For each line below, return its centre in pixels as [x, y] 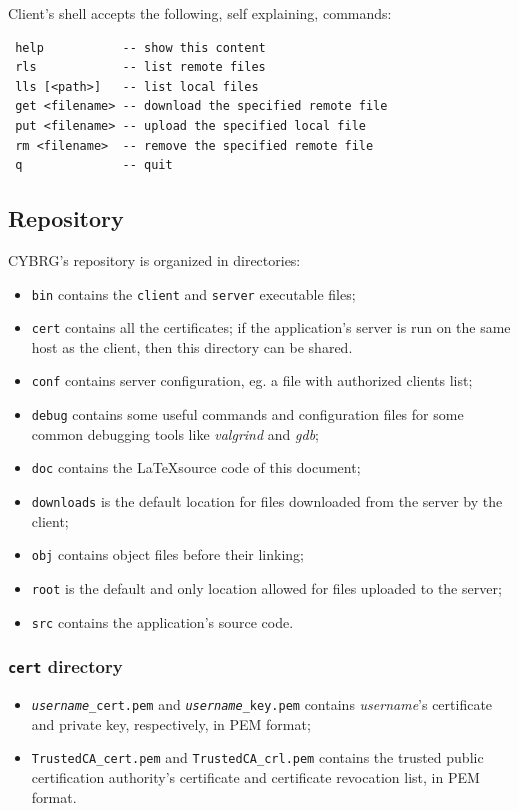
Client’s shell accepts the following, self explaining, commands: [200, 13]
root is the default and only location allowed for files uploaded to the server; [266, 587]
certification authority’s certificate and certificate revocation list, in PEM [255, 776]
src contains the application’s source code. [162, 621]
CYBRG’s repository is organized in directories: [154, 259]
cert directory [65, 666]
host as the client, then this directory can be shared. [192, 346]
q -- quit [94, 165]
